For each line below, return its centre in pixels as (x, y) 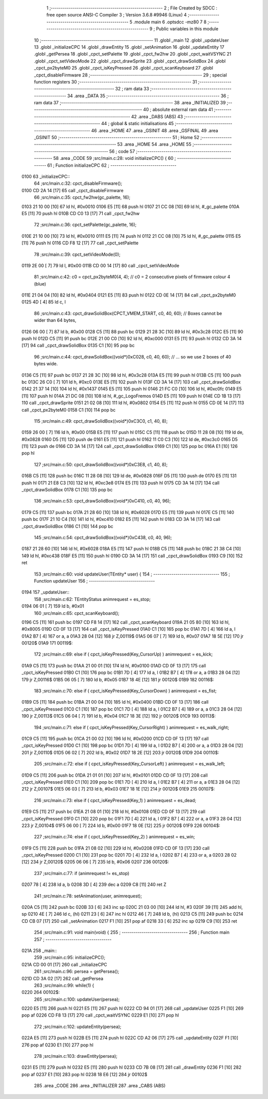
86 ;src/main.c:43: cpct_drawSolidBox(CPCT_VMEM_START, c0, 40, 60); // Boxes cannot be (128, 313)
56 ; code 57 (122, 151)
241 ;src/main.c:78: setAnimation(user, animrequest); (88, 896)
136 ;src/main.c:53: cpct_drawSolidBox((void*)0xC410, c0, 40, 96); (102, 501)
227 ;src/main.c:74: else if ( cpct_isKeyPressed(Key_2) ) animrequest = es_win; (115, 837)
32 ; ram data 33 (132, 89)
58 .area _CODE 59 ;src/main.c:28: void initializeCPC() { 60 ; (114, 158)
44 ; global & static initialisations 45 (137, 124)
